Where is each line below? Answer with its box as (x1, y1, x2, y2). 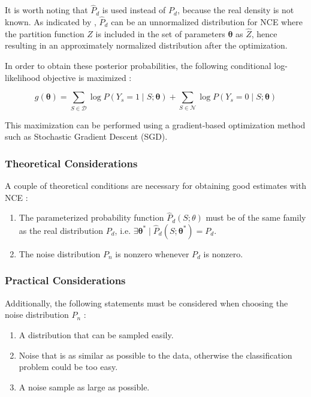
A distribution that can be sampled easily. (19, 328, 174, 341)
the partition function (5, 27, 84, 40)
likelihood (5, 71, 41, 83)
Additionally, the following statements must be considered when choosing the (5, 296, 288, 309)
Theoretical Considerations (5, 155, 138, 170)
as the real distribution (19, 224, 104, 236)
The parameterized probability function (19, 211, 164, 224)
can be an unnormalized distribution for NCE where (111, 16, 303, 28)
